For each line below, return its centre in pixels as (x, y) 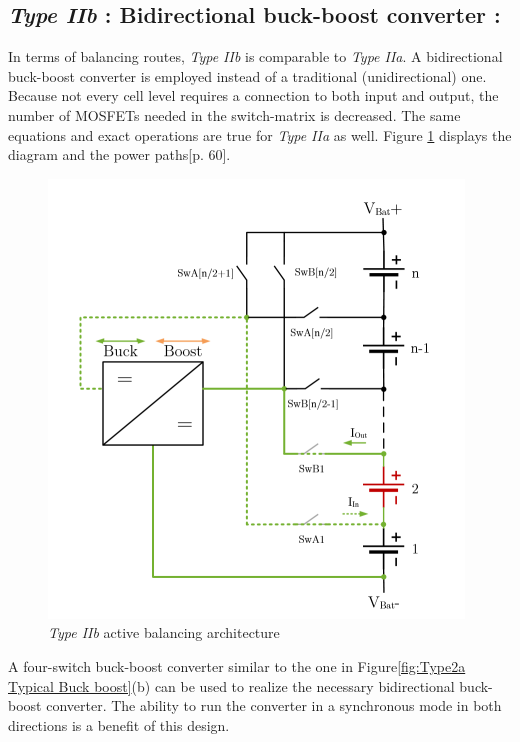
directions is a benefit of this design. (119, 724)
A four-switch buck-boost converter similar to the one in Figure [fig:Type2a (237, 665)
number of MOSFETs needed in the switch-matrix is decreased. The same (234, 114)
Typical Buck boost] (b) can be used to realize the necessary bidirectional (231, 685)
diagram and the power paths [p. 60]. (119, 154)
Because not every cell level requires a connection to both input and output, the (253, 95)
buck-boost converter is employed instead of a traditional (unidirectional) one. (247, 75)
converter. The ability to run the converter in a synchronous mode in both (274, 705)
